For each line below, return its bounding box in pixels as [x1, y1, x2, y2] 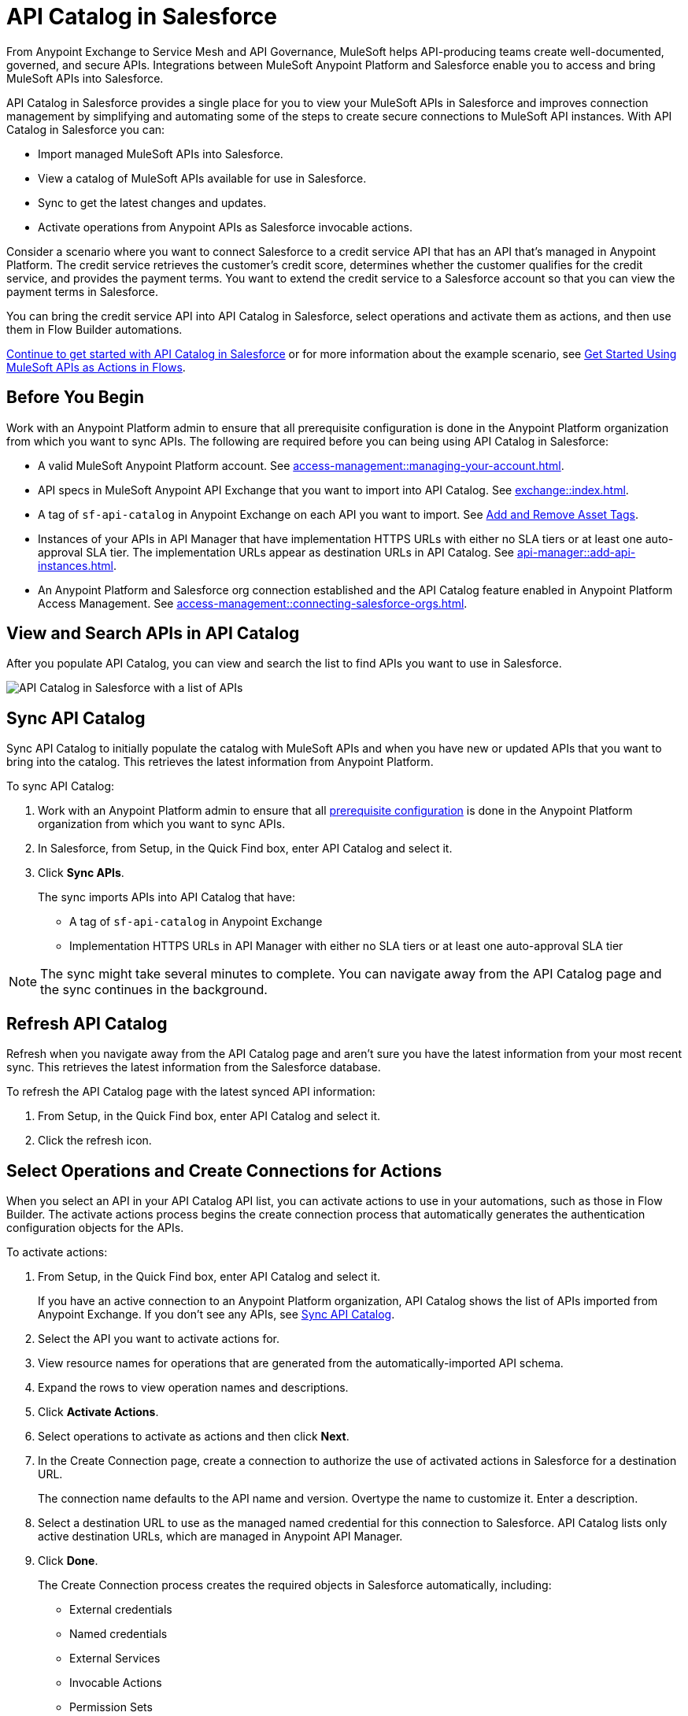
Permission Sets [69, 1699, 153, 1714]
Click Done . [38, 1553, 98, 1567]
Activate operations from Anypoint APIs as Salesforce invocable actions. [38, 220, 412, 234]
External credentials [69, 1602, 172, 1616]
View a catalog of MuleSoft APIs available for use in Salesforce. [38, 171, 367, 185]
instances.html [38, 558, 113, 572]
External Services [69, 1651, 161, 1665]
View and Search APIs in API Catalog [6, 623, 300, 644]
